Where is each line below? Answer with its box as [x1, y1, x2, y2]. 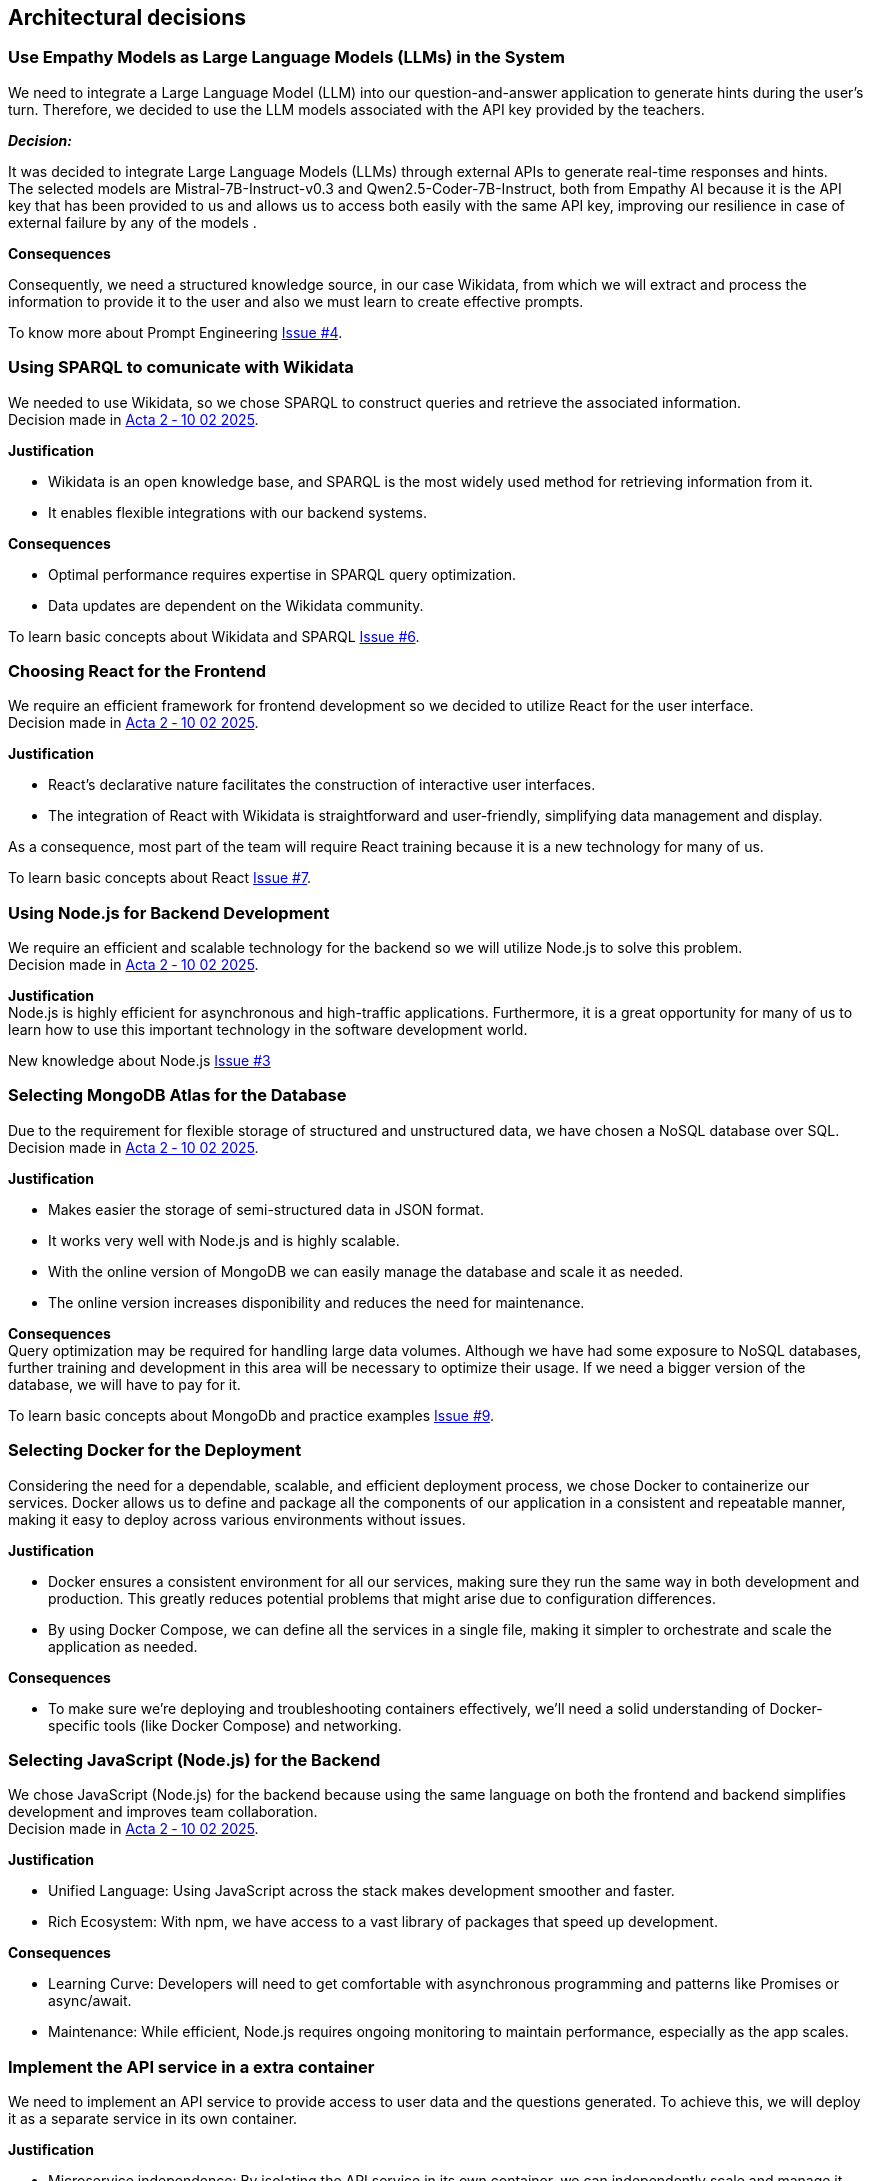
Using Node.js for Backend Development [8, 902, 330, 923]
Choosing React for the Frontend [8, 660, 267, 681]
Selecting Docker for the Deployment [8, 1440, 302, 1461]
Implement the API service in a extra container [8, 2056, 375, 2077]
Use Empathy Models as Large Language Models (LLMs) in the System [8, 47, 565, 68]
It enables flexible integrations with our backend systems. [48, 503, 428, 521]
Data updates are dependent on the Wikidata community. [48, 596, 424, 614]
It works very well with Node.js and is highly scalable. [48, 1231, 400, 1249]
